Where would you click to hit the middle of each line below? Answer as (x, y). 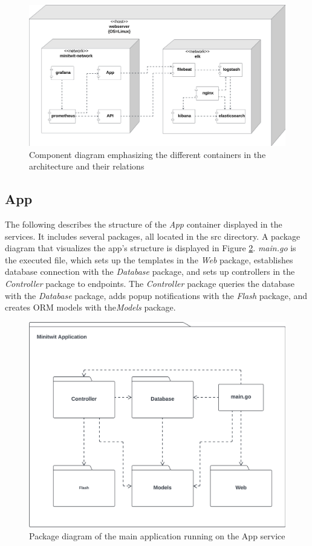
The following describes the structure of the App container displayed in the (144, 224)
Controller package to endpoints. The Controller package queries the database (150, 284)
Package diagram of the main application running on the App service (157, 535)
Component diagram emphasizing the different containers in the (148, 154)
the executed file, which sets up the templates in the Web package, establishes (149, 259)
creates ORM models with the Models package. (90, 307)
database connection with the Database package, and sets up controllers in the (150, 271)
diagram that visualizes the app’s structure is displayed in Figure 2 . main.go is (151, 248)
